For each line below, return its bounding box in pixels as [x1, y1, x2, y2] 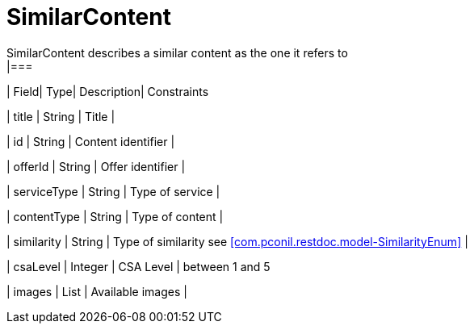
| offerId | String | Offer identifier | [6, 159, 186, 173]
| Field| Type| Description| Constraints [6, 84, 209, 98]
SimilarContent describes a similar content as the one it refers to [6, 45, 348, 60]
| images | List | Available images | [6, 284, 187, 299]
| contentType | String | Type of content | [6, 209, 224, 223]
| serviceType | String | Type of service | [6, 184, 220, 198]
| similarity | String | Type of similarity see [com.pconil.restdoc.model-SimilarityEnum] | [6, 234, 468, 249]
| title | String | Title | [6, 109, 115, 123]
